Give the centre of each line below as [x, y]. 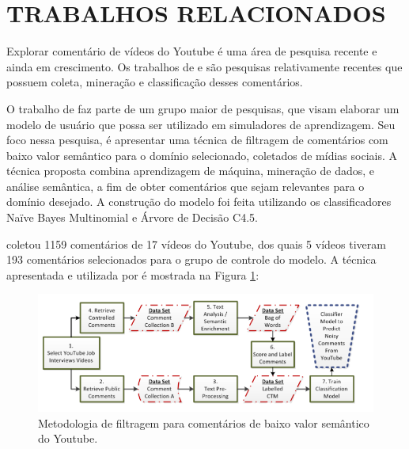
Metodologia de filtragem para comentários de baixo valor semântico [204, 422]
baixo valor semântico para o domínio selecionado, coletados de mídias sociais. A [202, 155]
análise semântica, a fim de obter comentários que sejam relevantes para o [186, 186]
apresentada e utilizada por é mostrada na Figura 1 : [133, 274]
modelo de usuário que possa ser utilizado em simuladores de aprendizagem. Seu [201, 124]
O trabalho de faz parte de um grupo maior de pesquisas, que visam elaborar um [203, 108]
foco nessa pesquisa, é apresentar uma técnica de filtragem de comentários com [197, 140]
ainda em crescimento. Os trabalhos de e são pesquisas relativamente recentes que [204, 66]
